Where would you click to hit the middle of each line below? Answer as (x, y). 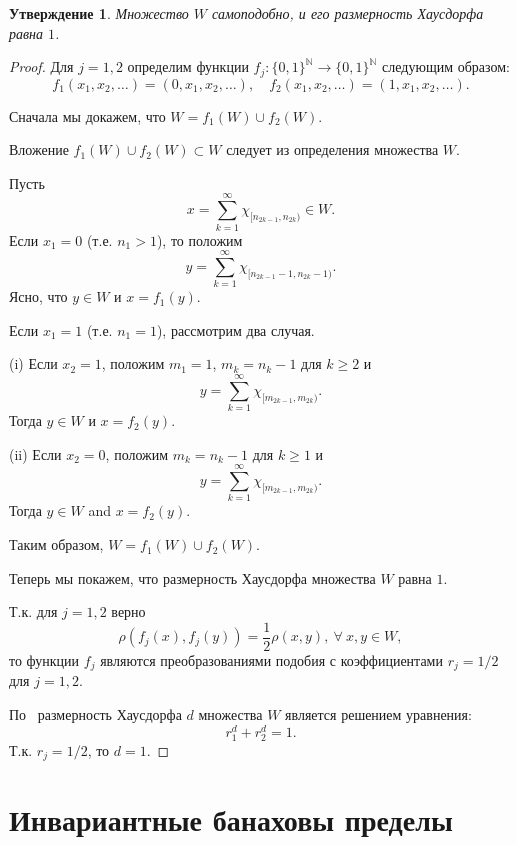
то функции (44, 659)
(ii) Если (35, 453)
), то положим (199, 239)
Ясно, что (38, 296)
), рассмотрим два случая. (235, 329)
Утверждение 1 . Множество (99, 13)
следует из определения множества (332, 149)
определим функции (188, 66)
